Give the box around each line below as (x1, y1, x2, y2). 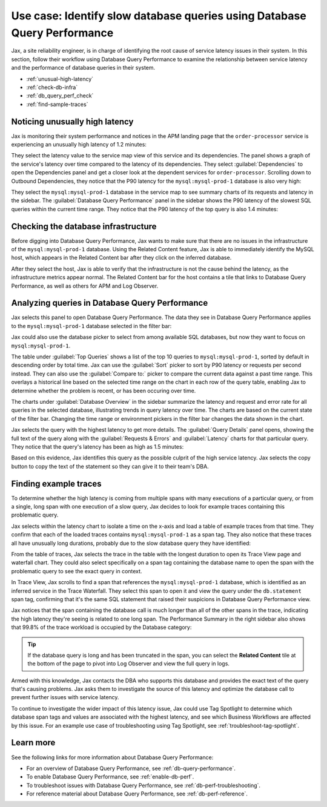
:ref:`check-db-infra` (26, 84, 78, 91)
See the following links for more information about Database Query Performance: (11, 754, 214, 761)
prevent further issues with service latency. (11, 694, 119, 701)
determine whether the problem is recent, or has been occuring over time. (11, 387, 196, 394)
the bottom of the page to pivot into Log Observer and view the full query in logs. (27, 660, 230, 667)
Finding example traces (11, 478, 102, 489)
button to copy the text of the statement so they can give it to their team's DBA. (11, 463, 209, 470)
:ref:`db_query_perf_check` (26, 92, 94, 99)
